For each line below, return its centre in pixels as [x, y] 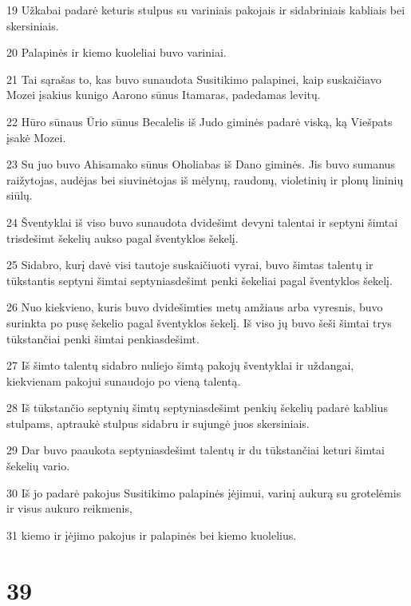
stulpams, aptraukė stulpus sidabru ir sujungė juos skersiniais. [158, 423]
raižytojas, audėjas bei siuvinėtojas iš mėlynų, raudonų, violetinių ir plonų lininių [205, 179]
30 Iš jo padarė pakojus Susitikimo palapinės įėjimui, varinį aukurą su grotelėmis [204, 492]
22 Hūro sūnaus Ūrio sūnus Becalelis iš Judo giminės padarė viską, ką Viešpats [200, 121]
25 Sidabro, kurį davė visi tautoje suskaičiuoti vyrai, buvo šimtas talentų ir [190, 265]
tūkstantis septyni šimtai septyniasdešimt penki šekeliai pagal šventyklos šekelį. [200, 280]
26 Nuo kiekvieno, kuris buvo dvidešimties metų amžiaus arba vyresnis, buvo [195, 307]
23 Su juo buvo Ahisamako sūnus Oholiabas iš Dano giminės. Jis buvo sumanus [201, 164]
